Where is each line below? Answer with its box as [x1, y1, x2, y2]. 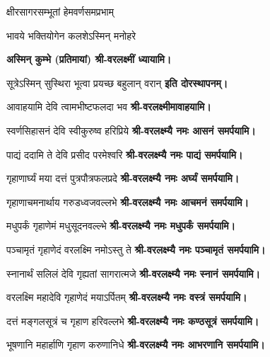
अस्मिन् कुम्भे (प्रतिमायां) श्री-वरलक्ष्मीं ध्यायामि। [6, 52, 172, 67]
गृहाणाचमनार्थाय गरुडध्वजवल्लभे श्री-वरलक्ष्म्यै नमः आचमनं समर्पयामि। [6, 194, 249, 209]
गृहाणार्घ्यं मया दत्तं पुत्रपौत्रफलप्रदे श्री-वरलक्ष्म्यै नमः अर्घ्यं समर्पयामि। [6, 171, 240, 186]
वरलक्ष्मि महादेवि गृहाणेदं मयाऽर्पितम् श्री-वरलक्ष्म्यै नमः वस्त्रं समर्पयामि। [6, 290, 247, 305]
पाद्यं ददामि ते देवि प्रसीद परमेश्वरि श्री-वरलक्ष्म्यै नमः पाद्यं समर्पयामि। [6, 147, 243, 161]
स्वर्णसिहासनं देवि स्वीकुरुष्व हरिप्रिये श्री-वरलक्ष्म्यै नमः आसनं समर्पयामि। [6, 123, 256, 137]
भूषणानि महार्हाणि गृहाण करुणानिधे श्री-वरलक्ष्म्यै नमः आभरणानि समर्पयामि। [6, 337, 265, 352]
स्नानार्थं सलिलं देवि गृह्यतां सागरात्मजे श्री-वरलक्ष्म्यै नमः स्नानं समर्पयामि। [6, 266, 261, 280]
